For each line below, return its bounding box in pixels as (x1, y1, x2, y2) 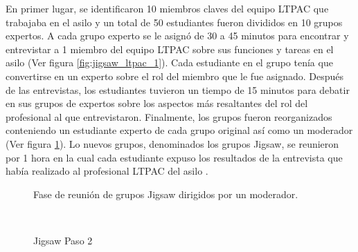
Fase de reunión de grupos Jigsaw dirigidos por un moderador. (33, 186, 298, 201)
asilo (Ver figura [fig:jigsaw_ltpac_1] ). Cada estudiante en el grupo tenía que (6, 55, 333, 70)
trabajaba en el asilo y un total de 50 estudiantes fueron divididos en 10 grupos (6, 14, 343, 29)
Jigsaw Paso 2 (33, 233, 93, 247)
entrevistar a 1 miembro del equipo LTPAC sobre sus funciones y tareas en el (6, 41, 334, 56)
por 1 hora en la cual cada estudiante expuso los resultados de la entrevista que (6, 150, 343, 164)
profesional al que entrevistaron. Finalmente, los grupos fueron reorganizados (6, 109, 332, 124)
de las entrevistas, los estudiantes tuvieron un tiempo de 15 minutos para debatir (6, 82, 350, 97)
